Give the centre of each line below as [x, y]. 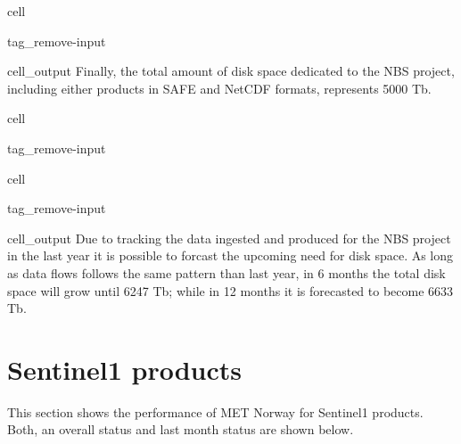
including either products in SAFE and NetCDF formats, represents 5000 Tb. [219, 88]
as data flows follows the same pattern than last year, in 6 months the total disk [226, 272]
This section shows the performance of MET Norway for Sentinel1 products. [215, 411]
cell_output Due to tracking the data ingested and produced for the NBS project [229, 238]
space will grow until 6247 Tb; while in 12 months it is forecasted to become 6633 [230, 290]
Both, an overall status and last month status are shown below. [181, 429]
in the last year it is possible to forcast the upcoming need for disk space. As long [230, 255]
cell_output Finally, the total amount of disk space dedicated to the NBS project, [231, 71]
